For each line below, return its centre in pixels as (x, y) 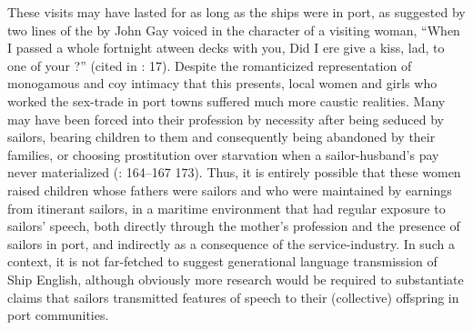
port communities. (58, 315)
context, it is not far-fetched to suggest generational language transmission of (222, 261)
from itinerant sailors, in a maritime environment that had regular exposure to (226, 208)
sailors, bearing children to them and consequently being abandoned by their (221, 137)
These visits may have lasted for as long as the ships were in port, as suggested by (236, 12)
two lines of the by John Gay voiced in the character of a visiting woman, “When (234, 30)
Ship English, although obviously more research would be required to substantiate (236, 279)
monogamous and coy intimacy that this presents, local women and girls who (222, 83)
